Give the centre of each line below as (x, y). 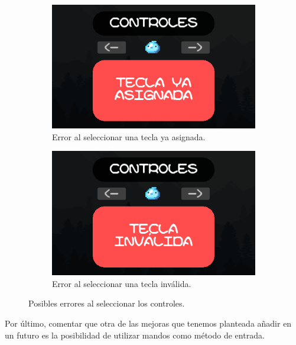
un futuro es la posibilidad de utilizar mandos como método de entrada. (135, 335)
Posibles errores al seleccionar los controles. (107, 303)
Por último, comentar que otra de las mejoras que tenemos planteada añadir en (148, 323)
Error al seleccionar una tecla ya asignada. (129, 136)
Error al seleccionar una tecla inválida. (122, 283)
